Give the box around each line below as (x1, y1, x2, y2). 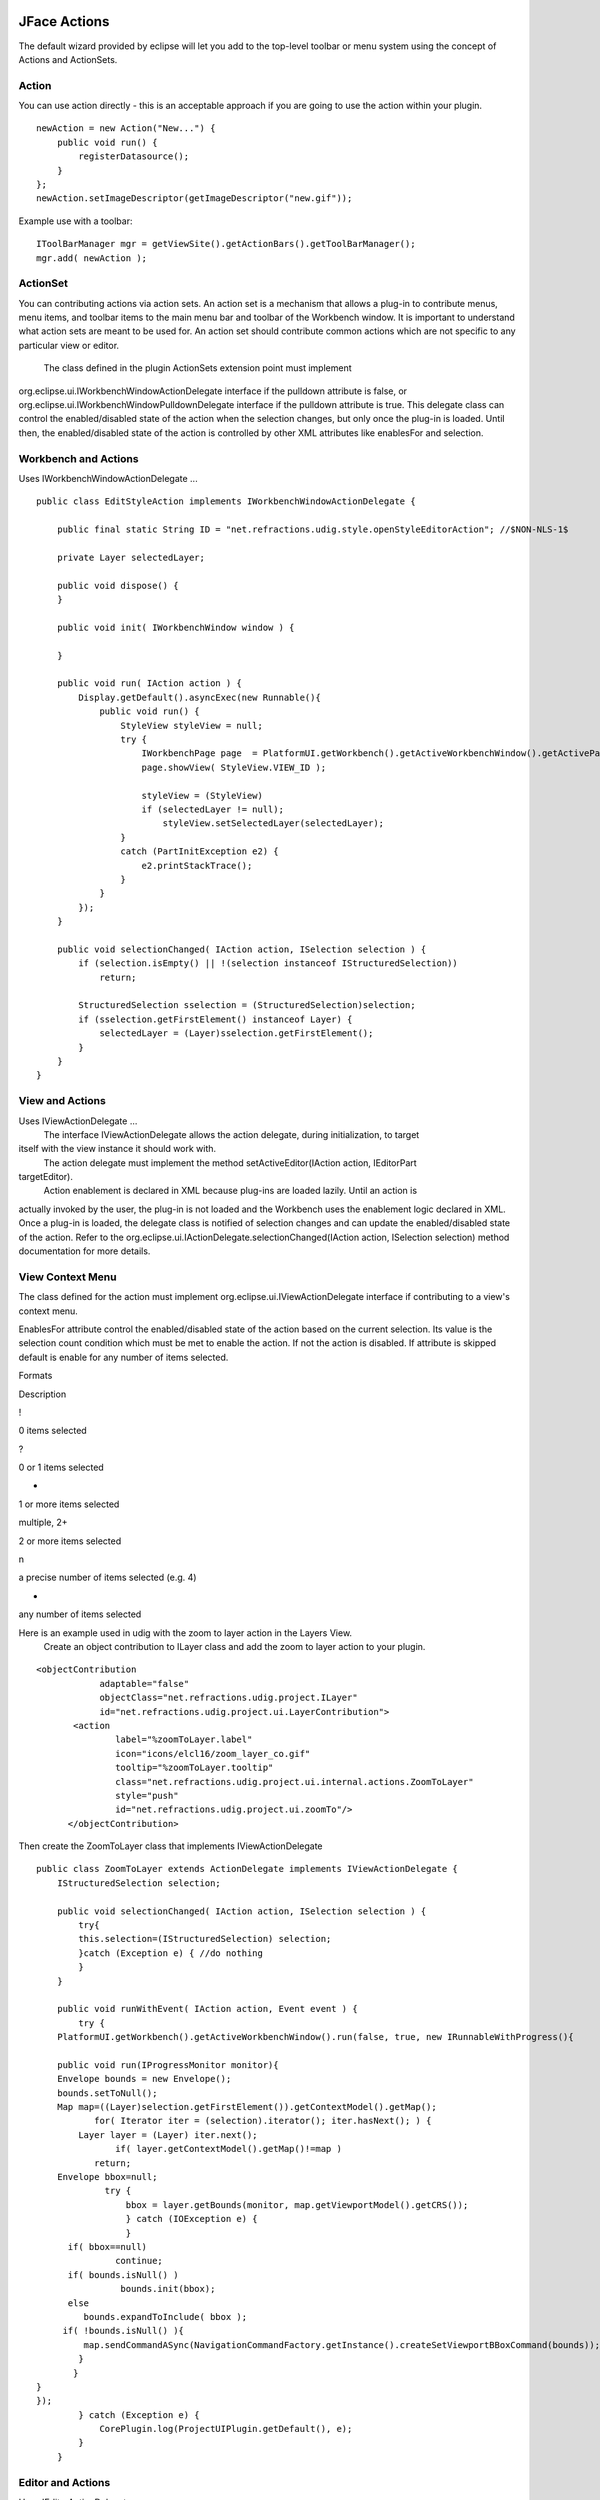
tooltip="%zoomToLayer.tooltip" (115, 1762, 274, 1774)
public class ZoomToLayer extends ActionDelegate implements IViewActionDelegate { (36, 1863, 459, 1875)
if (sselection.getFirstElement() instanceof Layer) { (78, 1013, 353, 1025)
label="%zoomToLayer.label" (115, 1734, 253, 1745)
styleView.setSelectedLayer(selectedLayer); (162, 818, 385, 829)
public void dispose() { (56, 580, 179, 591)
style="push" (115, 1790, 179, 1801)
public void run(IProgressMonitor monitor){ (56, 2059, 279, 2070)
